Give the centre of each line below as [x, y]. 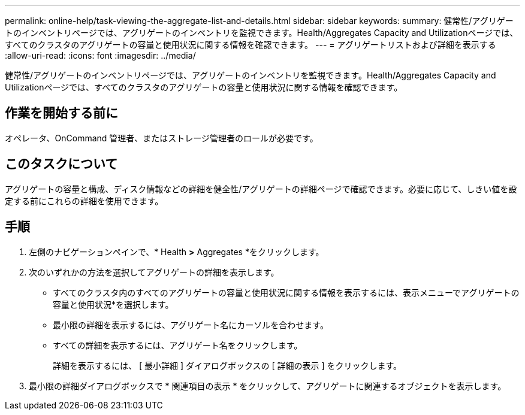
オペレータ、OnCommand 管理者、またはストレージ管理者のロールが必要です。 [162, 138]
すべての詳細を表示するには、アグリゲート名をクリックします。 [178, 345]
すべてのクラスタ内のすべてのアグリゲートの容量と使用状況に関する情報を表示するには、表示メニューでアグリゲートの [286, 292]
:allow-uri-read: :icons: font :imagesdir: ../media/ [100, 55]
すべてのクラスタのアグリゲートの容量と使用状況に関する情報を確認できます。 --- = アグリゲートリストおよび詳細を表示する [251, 45]
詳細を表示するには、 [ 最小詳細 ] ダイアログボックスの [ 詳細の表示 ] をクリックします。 [227, 365]
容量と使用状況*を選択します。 [113, 304]
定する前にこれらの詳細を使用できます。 [84, 201]
